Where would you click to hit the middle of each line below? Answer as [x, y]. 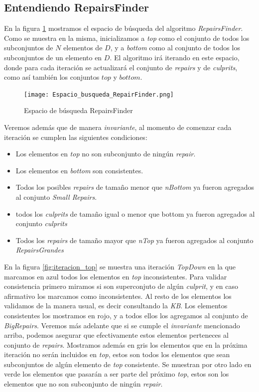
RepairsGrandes [40, 250]
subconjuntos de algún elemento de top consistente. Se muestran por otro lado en [128, 364]
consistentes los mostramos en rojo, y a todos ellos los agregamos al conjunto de [126, 315]
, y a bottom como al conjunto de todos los [175, 48]
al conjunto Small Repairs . [56, 196]
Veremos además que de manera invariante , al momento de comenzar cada [118, 127]
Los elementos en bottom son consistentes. [79, 170]
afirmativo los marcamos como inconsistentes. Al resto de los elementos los [118, 296]
